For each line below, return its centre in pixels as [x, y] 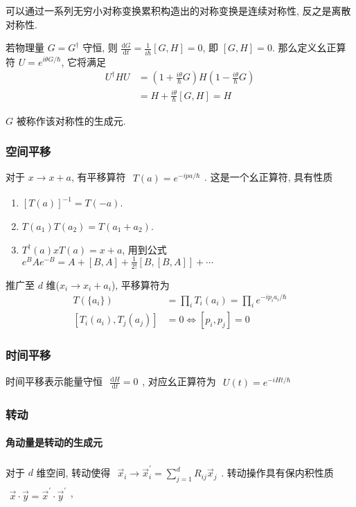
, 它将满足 [84, 61]
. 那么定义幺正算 [309, 47]
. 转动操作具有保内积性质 [277, 472]
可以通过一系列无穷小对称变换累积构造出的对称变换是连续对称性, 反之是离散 [178, 10]
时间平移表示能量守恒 [54, 381]
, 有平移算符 [98, 177]
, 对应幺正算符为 [179, 381]
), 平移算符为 [140, 284]
